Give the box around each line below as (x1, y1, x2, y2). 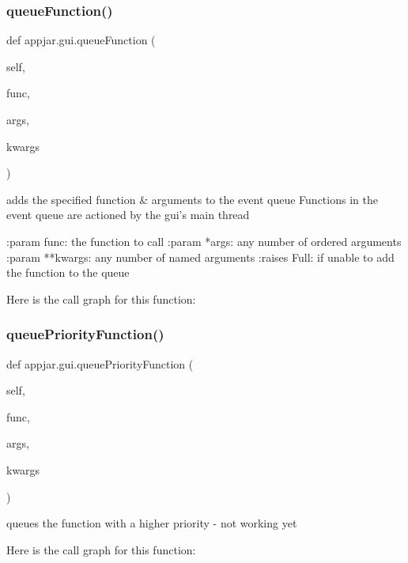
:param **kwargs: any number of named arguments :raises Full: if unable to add (6, 248, 395, 265)
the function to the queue (6, 264, 130, 281)
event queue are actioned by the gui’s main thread (6, 206, 250, 223)
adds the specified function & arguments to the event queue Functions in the (6, 191, 378, 207)
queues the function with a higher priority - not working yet (6, 515, 297, 531)
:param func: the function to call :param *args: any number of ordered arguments (6, 232, 402, 249)
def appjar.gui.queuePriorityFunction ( (6, 355, 194, 372)
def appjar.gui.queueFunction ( (6, 32, 156, 48)
